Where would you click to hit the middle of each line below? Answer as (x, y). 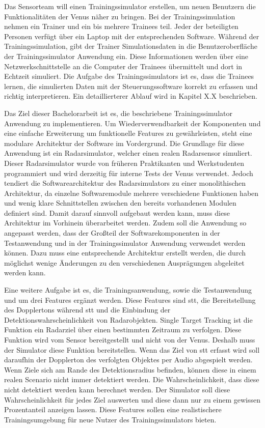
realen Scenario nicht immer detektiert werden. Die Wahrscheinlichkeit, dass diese (132, 379)
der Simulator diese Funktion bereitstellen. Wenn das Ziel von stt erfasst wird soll (132, 349)
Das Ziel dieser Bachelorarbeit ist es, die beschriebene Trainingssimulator (118, 113)
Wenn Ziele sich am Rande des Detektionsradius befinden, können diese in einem (130, 369)
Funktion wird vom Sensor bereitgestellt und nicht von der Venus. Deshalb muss (130, 339)
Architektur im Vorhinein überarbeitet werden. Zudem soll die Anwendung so (125, 223)
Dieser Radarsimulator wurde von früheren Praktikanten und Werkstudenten (124, 163)
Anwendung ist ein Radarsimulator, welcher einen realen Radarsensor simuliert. (128, 153)
